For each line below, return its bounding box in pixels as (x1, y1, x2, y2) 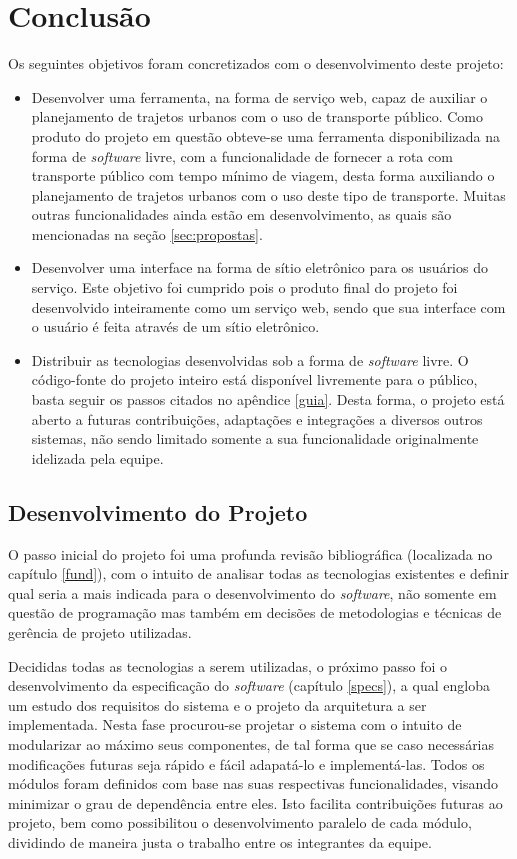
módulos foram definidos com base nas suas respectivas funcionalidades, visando (8, 773, 499, 794)
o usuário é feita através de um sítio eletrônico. (31, 316, 320, 337)
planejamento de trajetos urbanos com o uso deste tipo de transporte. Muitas (31, 184, 506, 205)
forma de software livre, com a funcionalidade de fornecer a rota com (31, 145, 453, 166)
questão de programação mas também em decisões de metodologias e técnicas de (8, 602, 502, 623)
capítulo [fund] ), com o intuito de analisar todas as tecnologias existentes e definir (8, 563, 510, 584)
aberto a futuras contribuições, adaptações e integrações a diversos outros (31, 408, 483, 429)
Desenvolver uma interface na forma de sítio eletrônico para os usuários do (31, 257, 488, 278)
